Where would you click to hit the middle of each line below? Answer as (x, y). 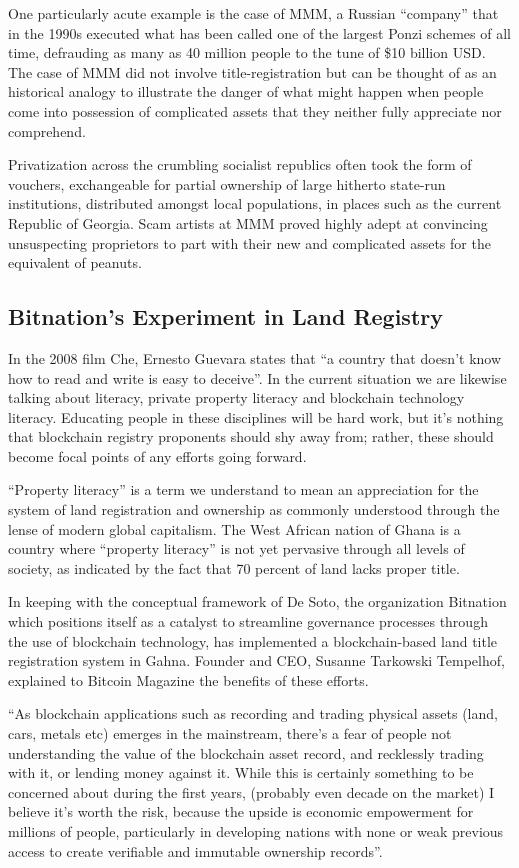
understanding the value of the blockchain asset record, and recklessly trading (246, 752)
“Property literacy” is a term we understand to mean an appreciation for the (243, 489)
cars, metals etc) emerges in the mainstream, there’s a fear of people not (230, 733)
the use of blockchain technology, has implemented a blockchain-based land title (253, 640)
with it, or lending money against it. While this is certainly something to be (241, 772)
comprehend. (47, 130)
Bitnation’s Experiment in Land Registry (225, 316)
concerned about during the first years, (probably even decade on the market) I (251, 791)
